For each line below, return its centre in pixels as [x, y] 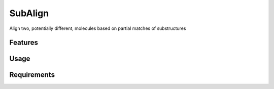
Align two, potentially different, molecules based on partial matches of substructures [98, 28]
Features [24, 43]
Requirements [32, 75]
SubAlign [29, 13]
